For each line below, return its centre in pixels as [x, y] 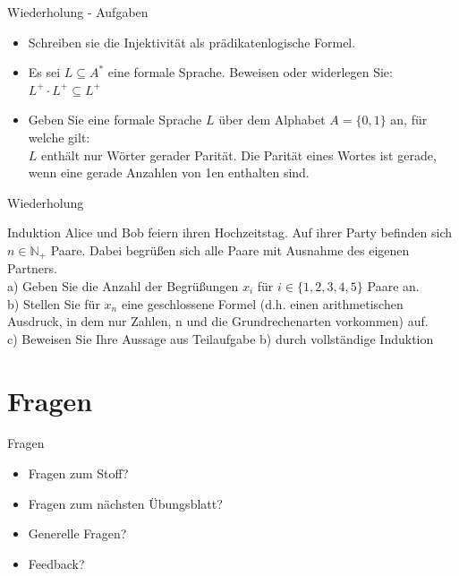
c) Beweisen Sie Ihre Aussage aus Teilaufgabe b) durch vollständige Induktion [221, 338]
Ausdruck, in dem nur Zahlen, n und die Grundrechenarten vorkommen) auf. [218, 321]
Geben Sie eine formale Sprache [115, 120]
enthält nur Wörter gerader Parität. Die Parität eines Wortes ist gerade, [239, 155]
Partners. [32, 268]
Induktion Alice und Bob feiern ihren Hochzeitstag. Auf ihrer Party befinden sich [230, 232]
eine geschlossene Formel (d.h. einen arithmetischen [262, 303]
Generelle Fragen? [77, 533]
